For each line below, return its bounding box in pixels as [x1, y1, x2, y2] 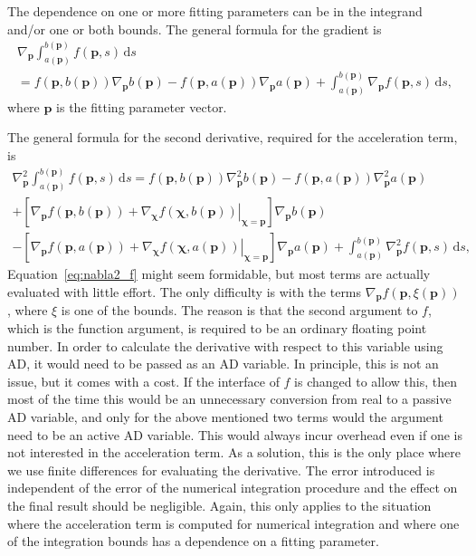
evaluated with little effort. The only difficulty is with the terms [7, 282, 362, 301]
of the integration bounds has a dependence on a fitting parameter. [7, 532, 379, 551]
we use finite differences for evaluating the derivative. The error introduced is [7, 460, 435, 479]
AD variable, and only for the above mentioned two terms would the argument [7, 407, 443, 426]
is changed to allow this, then [294, 371, 457, 390]
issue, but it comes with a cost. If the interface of [7, 371, 280, 390]
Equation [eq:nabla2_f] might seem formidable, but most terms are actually [7, 264, 431, 283]
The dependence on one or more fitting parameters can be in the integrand [7, 2, 423, 20]
